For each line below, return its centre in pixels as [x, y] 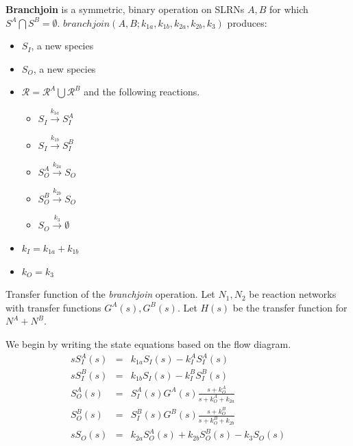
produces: [247, 22]
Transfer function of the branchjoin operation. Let [110, 294]
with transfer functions [53, 307]
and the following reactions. [142, 92]
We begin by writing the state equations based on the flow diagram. [148, 343]
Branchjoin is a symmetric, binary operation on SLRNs [125, 9]
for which [289, 9]
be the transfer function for [290, 307]
